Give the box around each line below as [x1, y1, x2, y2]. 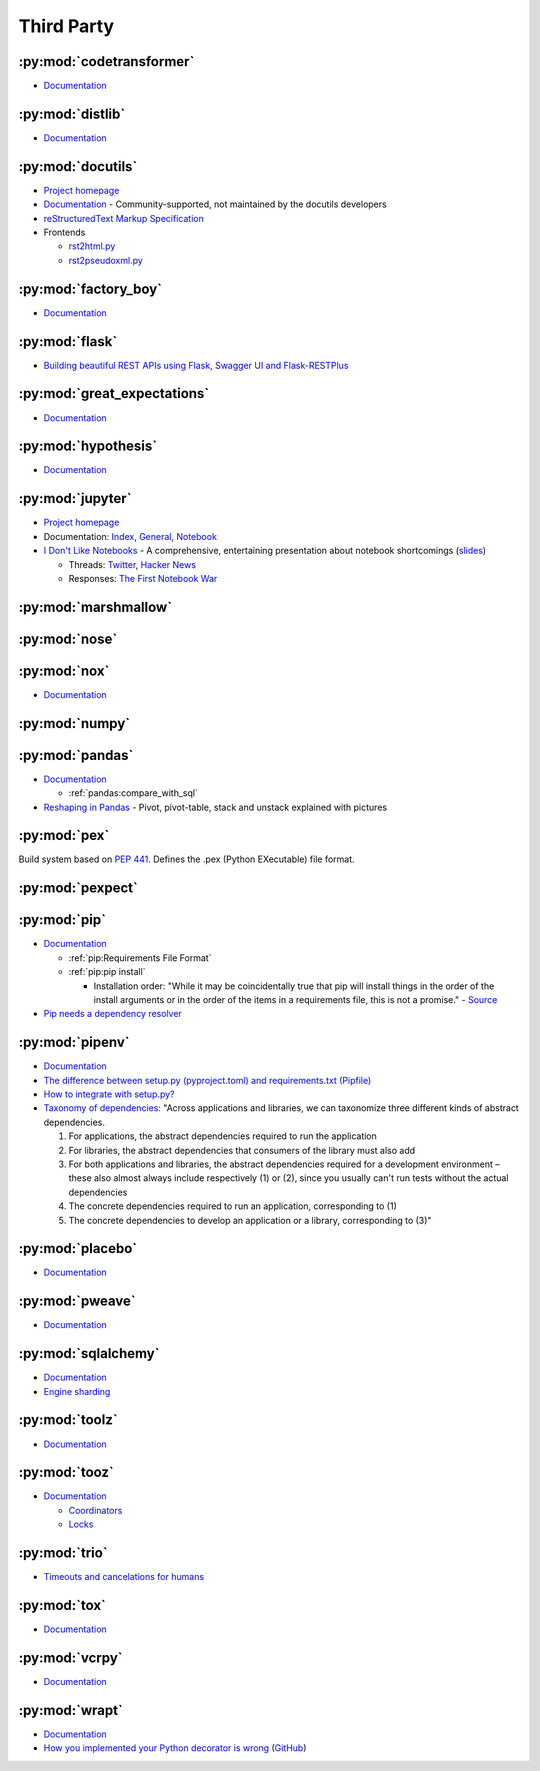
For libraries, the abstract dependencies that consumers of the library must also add [68, 1144, 416, 1156]
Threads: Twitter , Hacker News [68, 558, 197, 570]
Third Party [18, 15, 115, 37]
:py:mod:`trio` [18, 1545, 109, 1562]
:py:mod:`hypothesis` [18, 438, 158, 455]
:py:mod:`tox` [18, 1596, 107, 1614]
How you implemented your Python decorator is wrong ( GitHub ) [43, 1742, 307, 1754]
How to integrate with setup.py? [43, 1088, 175, 1100]
